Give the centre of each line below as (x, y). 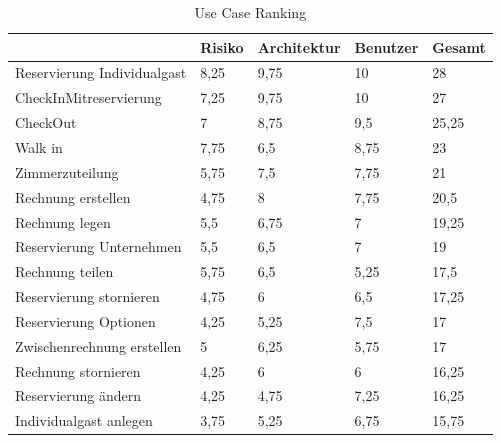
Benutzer (386, 46)
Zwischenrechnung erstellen (98, 345)
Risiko (222, 46)
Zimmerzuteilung (67, 171)
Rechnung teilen (64, 271)
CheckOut (46, 122)
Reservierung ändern (78, 395)
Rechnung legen (63, 221)
